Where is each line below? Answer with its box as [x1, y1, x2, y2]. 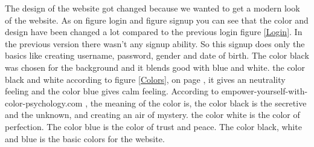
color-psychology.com [5, 96, 83, 109]
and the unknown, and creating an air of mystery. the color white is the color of [5, 108, 300, 121]
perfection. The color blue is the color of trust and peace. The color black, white [5, 120, 302, 132]
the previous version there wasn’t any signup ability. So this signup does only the [5, 37, 305, 50]
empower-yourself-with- [221, 85, 308, 97]
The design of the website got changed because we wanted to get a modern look [5, 2, 300, 14]
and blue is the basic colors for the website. [5, 132, 165, 145]
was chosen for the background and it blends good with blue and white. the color [5, 60, 305, 73]
